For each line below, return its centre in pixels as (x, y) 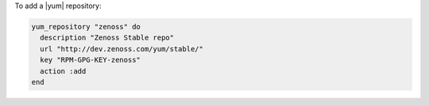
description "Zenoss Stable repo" (107, 38)
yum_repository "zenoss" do (86, 26)
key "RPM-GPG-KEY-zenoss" (90, 60)
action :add (63, 71)
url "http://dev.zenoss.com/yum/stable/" (122, 49)
